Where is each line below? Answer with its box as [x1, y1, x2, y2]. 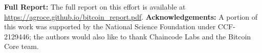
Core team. [4, 41, 39, 51]
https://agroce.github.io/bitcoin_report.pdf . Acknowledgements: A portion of [4, 11, 258, 22]
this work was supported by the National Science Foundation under [4, 21, 216, 32]
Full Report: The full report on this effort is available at [4, 2, 186, 12]
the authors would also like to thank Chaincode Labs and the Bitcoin [33, 31, 251, 41]
